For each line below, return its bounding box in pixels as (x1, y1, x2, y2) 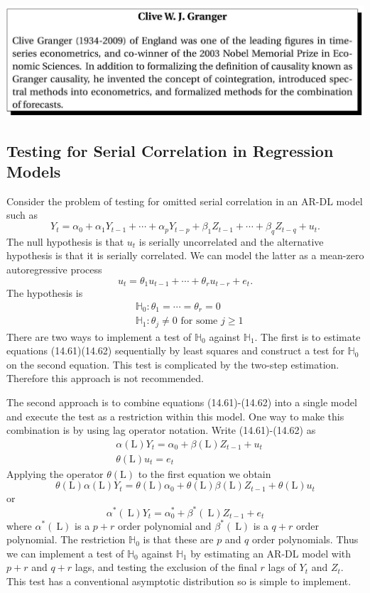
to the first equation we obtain (138, 466, 271, 481)
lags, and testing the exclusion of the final (75, 560, 257, 575)
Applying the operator (6, 466, 104, 481)
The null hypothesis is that (6, 234, 124, 249)
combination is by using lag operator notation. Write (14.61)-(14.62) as (6, 423, 316, 437)
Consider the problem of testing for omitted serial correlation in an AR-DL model (6, 193, 363, 208)
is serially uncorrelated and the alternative (138, 234, 324, 249)
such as (6, 207, 38, 222)
